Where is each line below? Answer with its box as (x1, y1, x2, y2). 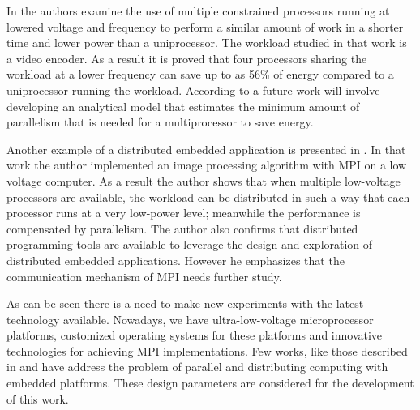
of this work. (6, 390, 69, 407)
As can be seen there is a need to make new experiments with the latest (6, 295, 364, 312)
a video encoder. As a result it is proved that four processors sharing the (6, 49, 367, 66)
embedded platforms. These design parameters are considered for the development (6, 374, 414, 391)
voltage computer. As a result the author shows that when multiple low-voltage (6, 172, 401, 189)
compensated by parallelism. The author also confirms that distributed (6, 220, 358, 237)
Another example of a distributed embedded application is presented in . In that (6, 140, 406, 157)
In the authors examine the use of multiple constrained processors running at (6, 2, 390, 19)
